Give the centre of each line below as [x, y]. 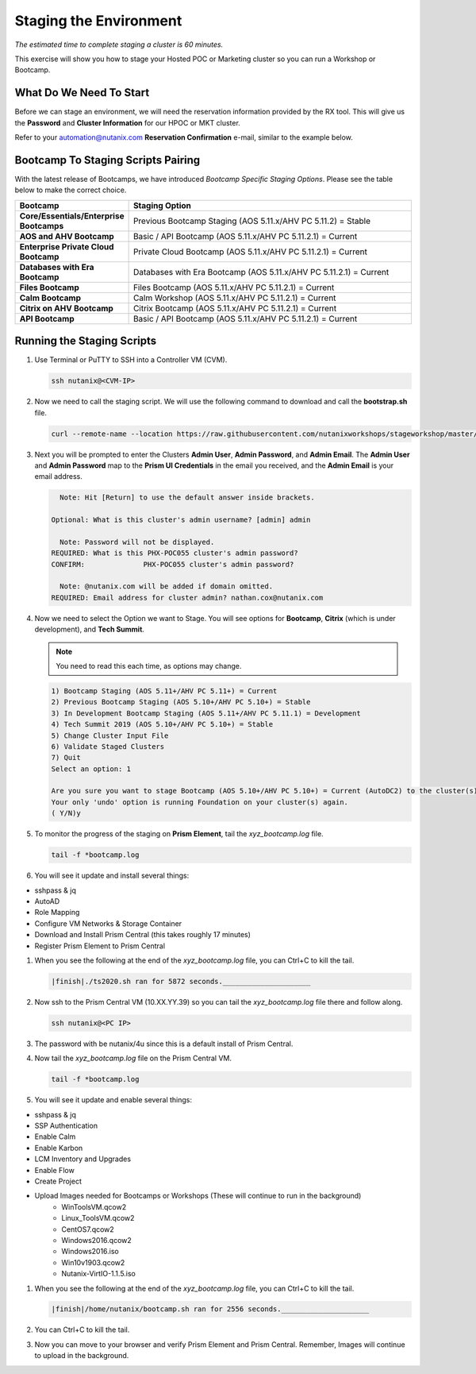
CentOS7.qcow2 [88, 1229]
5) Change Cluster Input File [110, 735]
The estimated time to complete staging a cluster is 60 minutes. [119, 44]
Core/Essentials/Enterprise [72, 216]
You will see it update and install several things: [112, 876]
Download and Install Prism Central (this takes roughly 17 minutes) [143, 935]
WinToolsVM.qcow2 [94, 1206]
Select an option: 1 [91, 769]
